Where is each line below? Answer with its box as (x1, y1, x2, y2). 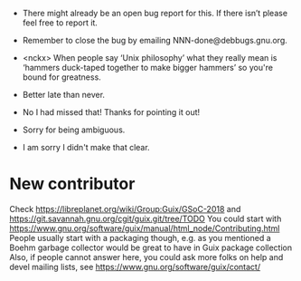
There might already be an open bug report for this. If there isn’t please (22, 8, 287, 18)
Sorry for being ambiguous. (22, 124, 126, 135)
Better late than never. (22, 90, 106, 100)
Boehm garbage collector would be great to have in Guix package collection (9, 242, 292, 253)
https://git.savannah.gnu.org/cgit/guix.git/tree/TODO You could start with (9, 213, 282, 224)
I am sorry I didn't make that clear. (22, 142, 151, 152)
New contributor (9, 174, 136, 194)
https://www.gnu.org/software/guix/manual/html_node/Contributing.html (9, 222, 280, 234)
